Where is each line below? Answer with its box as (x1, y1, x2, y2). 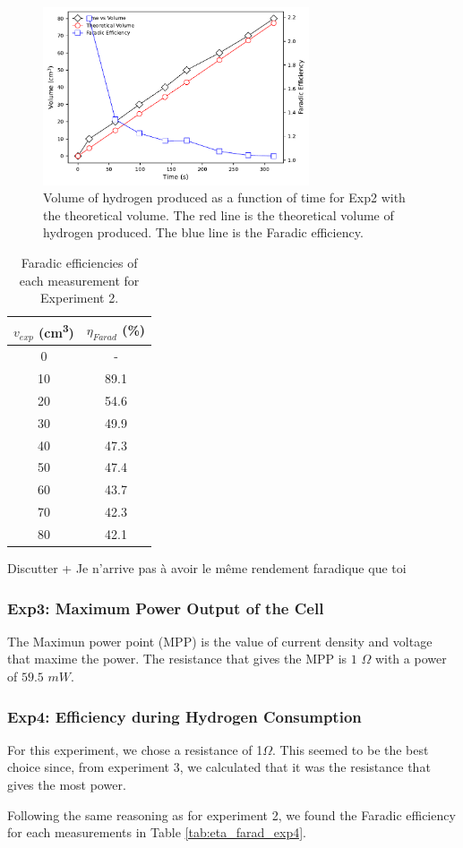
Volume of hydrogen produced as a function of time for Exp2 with (43, 188, 406, 207)
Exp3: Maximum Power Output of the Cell (7, 596, 324, 619)
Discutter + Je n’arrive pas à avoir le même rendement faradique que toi (7, 559, 407, 577)
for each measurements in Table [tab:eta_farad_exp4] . (7, 823, 306, 842)
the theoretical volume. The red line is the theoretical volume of (43, 205, 394, 224)
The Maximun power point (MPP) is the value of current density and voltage (7, 631, 433, 650)
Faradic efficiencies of (21, 253, 138, 272)
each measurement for (19, 270, 140, 289)
